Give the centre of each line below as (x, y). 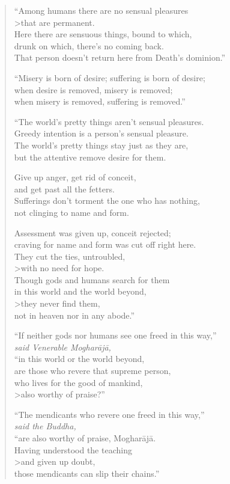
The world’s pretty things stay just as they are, (101, 145)
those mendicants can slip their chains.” (87, 473)
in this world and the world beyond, (80, 291)
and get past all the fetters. (64, 188)
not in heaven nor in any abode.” (74, 315)
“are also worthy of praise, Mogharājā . (85, 438)
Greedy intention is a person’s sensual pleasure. (101, 133)
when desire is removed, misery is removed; (93, 89)
